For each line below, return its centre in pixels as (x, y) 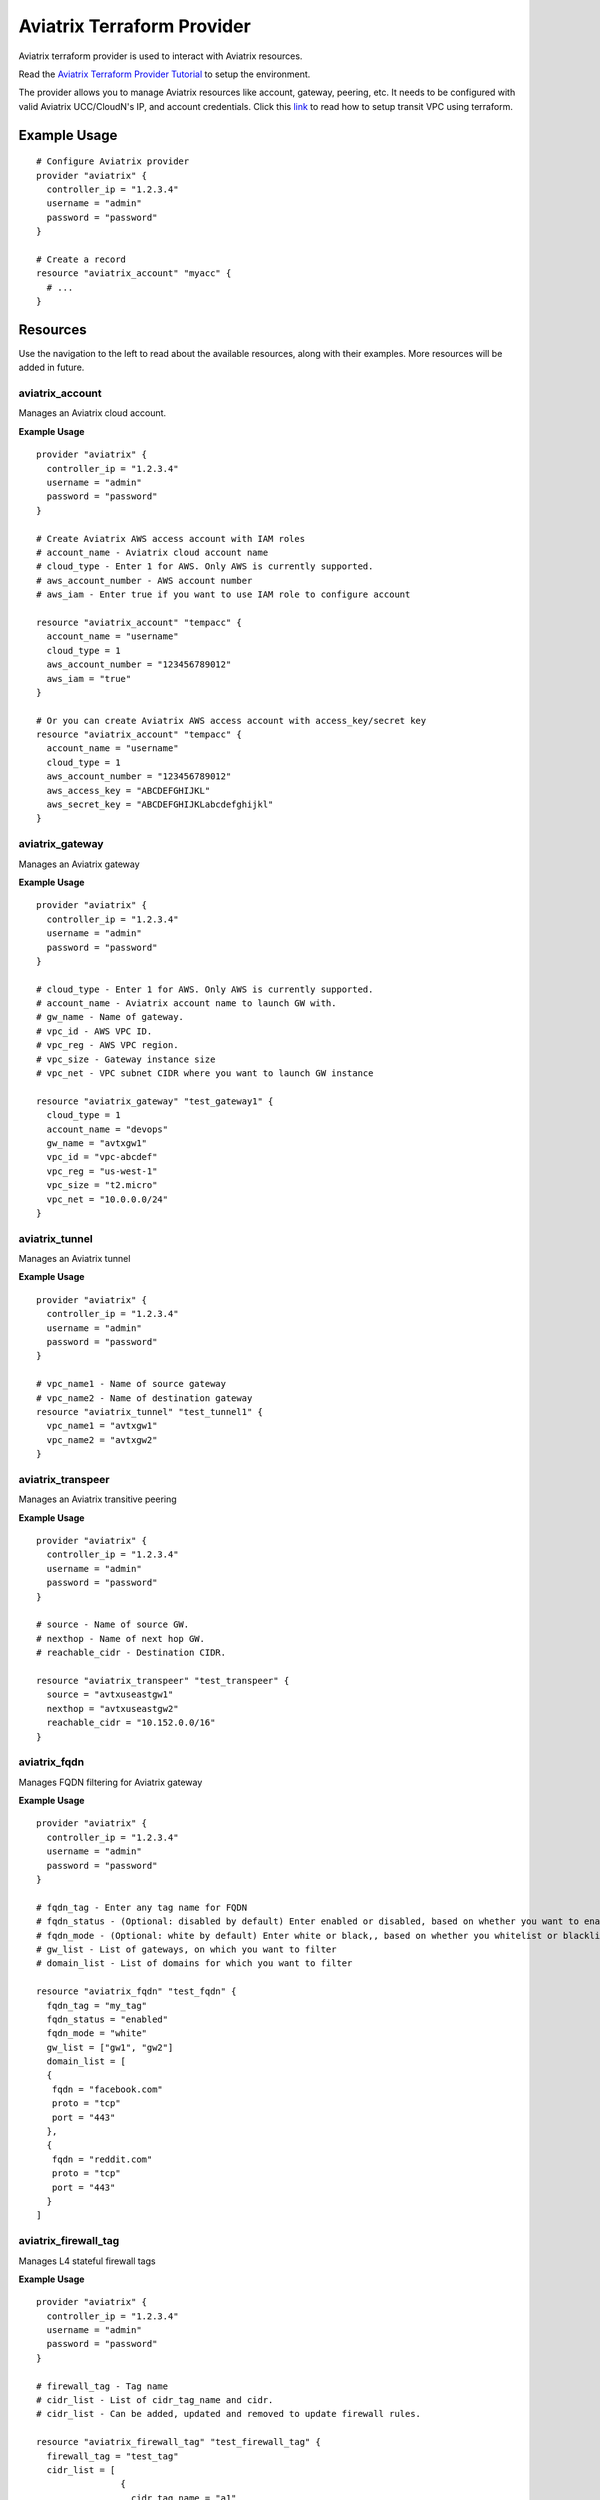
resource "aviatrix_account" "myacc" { (134, 273)
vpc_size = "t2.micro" (102, 1185)
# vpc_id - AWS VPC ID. (94, 1031)
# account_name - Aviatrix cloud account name (152, 552)
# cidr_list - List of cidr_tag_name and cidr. (155, 2400)
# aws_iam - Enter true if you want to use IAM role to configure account (223, 594)
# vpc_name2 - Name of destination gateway (144, 1398)
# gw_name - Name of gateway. (110, 1017)
